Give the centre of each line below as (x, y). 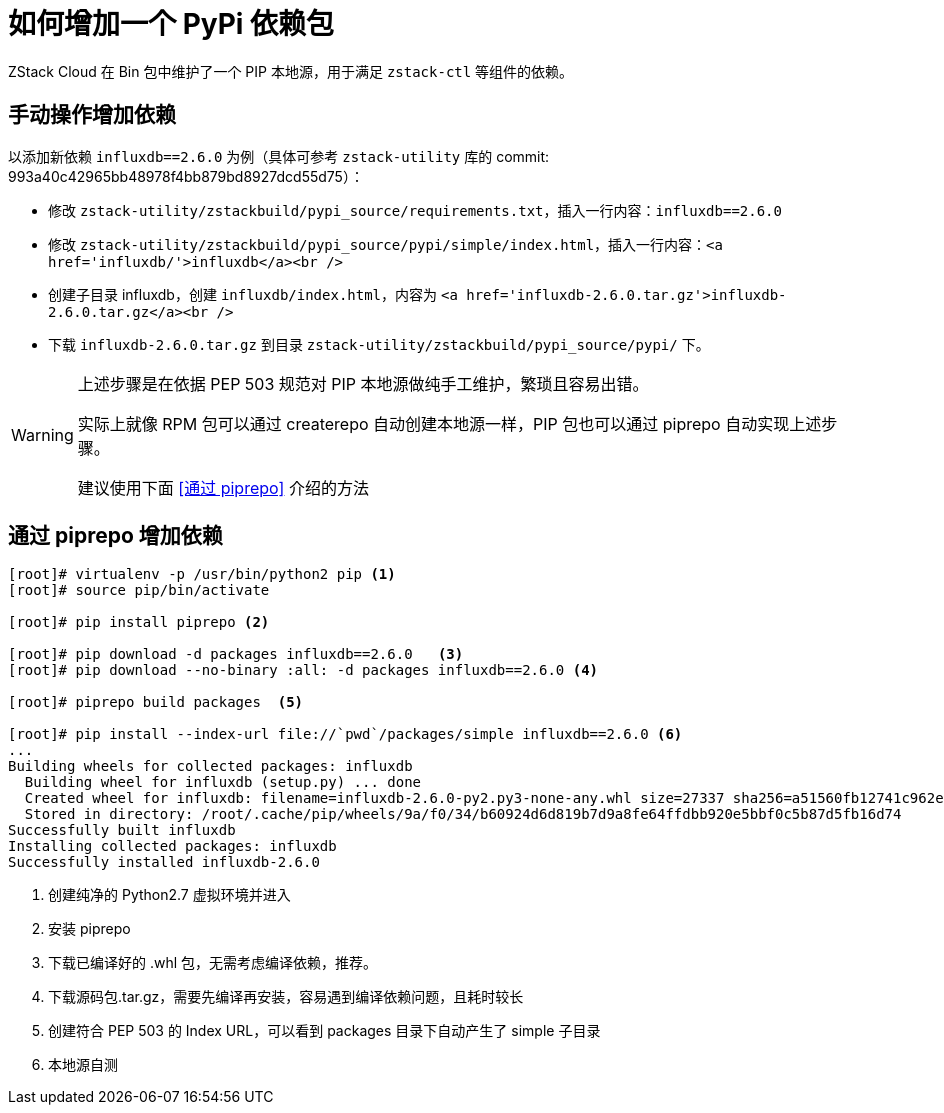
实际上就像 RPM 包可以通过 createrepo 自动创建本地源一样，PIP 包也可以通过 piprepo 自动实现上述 (449, 423)
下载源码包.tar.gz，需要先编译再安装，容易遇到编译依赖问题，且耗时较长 (286, 997)
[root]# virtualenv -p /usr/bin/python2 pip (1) (202, 574)
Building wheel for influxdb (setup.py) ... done (223, 782)
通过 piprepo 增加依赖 (115, 536)
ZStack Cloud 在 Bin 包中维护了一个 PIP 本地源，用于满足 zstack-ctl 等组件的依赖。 (291, 71)
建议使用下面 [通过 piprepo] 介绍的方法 (223, 487)
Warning (42, 434)
